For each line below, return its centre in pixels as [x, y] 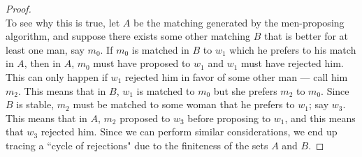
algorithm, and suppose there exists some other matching [128, 36]
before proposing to [229, 118]
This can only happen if [57, 76]
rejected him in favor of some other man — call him [236, 76]
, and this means [320, 118]
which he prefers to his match [293, 49]
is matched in [160, 49]
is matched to [166, 90]
